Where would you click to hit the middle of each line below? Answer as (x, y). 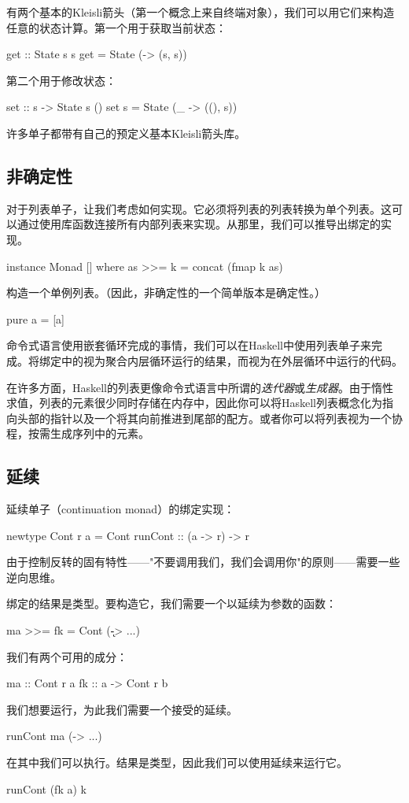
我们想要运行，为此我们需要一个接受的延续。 (122, 709)
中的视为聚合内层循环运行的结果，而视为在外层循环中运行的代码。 (232, 360)
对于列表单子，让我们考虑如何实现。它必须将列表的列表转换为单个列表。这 (199, 208)
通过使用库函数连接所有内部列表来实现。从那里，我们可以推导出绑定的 (199, 224)
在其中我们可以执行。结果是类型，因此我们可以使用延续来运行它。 (177, 762)
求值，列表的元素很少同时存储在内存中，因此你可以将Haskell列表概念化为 (195, 403)
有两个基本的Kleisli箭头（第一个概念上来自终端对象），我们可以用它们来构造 (201, 12)
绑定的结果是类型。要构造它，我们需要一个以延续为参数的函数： (171, 603)
